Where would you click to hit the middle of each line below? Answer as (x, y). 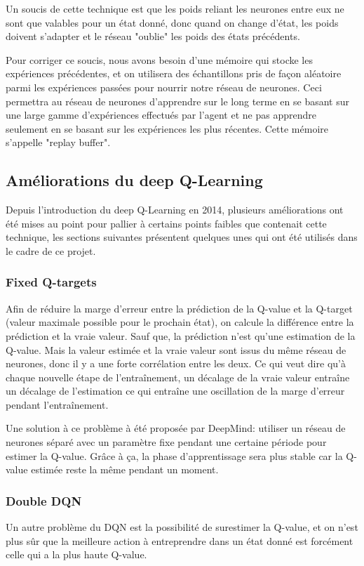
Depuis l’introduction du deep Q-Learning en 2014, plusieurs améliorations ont (175, 210)
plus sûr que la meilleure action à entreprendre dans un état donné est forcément (180, 540)
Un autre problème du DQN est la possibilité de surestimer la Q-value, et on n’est (182, 527)
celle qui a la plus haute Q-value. (76, 554)
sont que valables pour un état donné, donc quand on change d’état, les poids (172, 22)
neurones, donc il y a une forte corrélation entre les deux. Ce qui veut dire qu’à (176, 363)
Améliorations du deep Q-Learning (134, 180)
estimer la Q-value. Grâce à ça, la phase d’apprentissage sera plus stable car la (174, 455)
